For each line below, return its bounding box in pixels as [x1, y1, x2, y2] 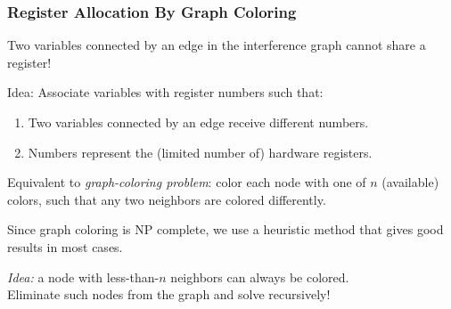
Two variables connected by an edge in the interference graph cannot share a [7, 36, 426, 54]
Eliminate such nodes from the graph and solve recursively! [7, 285, 331, 304]
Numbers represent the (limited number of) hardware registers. [28, 142, 373, 161]
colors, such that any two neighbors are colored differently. [7, 190, 326, 208]
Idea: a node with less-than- [7, 267, 160, 286]
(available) [381, 173, 439, 191]
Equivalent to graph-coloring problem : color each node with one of [7, 173, 366, 191]
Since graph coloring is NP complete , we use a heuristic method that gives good [7, 220, 444, 239]
